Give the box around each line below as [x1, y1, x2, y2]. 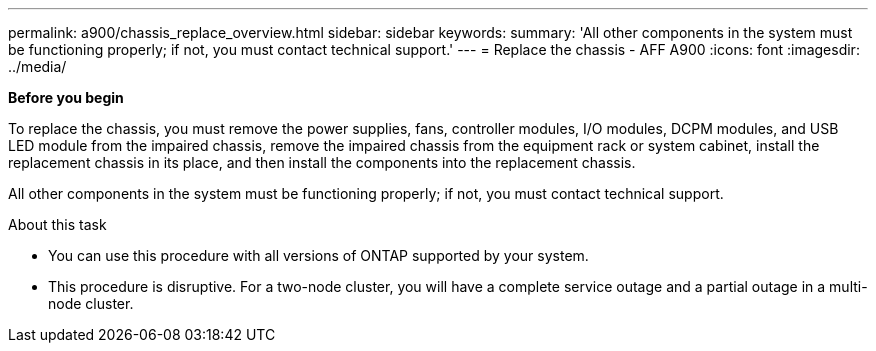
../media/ [8, 58, 67, 75]
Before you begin [8, 89, 124, 106]
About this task [8, 216, 107, 233]
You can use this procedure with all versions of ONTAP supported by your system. [48, 247, 589, 264]
